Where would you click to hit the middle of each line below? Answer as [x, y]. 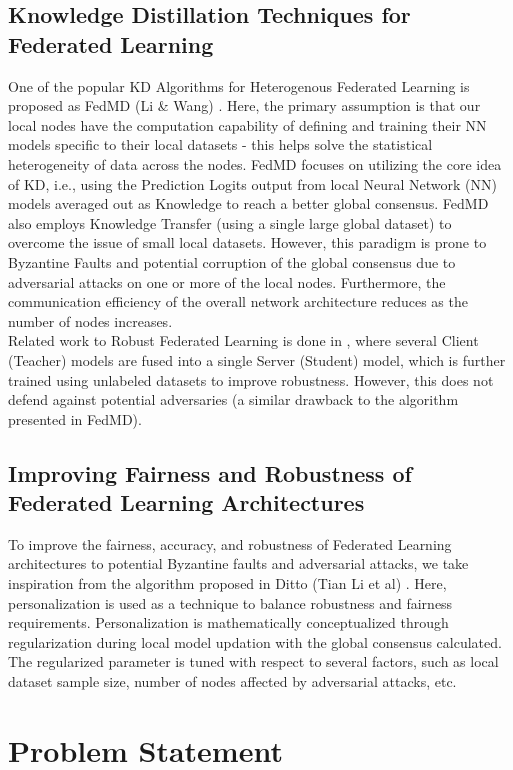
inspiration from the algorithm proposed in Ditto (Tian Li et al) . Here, [227, 583]
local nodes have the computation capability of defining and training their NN [247, 124]
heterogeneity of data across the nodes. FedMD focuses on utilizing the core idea [255, 163]
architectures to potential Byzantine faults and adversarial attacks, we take [238, 563]
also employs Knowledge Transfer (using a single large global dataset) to [230, 222]
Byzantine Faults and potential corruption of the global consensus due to [232, 261]
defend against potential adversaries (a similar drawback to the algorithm [233, 399]
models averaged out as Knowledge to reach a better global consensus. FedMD [248, 203]
